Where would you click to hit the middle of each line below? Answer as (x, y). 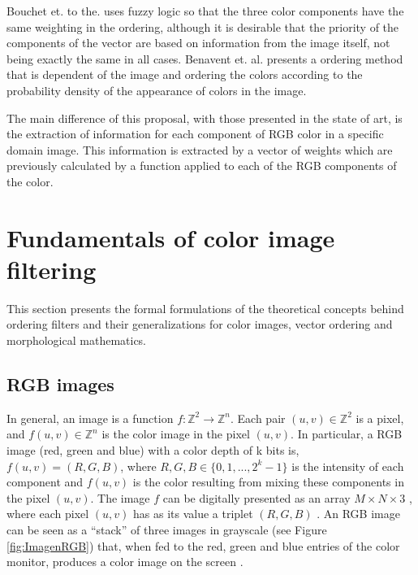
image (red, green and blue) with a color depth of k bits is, (153, 450)
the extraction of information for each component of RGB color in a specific (195, 134)
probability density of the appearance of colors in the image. (157, 90)
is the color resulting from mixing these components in (268, 482)
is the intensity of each (348, 466)
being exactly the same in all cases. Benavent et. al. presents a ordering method (205, 58)
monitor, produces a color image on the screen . (125, 562)
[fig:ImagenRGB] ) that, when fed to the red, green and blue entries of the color (203, 545)
